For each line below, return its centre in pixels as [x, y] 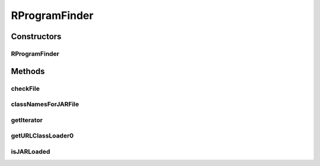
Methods [28, 71]
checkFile [25, 88]
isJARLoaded [31, 151]
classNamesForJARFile [45, 104]
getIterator [27, 120]
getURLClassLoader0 [42, 136]
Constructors [36, 36]
